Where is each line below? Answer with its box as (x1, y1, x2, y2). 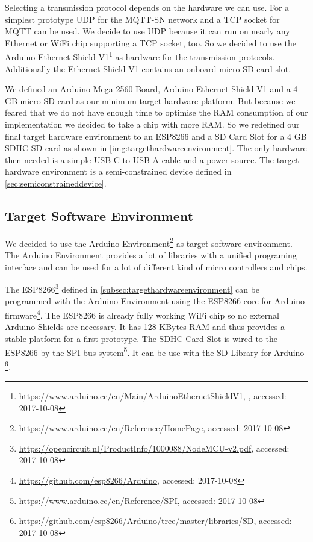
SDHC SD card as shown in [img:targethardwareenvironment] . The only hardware (5, 142, 307, 154)
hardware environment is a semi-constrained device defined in (5, 165, 232, 178)
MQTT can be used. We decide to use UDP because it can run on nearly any (5, 25, 290, 37)
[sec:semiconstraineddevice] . (5, 176, 107, 189)
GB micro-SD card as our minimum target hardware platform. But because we (5, 94, 296, 107)
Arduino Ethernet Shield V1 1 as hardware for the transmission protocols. (5, 49, 275, 63)
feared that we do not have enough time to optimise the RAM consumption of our (5, 106, 308, 119)
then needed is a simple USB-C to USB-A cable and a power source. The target (5, 153, 299, 166)
